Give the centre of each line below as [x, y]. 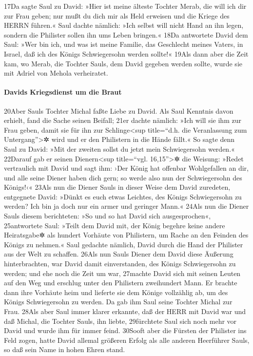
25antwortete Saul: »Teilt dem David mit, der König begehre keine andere [115, 225]
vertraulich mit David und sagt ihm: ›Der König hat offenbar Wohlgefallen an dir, [126, 168]
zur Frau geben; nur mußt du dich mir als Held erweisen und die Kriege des [117, 15]
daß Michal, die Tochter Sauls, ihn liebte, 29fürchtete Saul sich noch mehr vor [120, 321]
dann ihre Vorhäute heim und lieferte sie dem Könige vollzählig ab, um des [116, 292]
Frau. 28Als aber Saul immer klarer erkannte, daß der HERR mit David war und [125, 311]
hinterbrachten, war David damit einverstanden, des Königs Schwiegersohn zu [120, 264]
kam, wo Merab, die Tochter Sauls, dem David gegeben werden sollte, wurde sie [123, 63]
